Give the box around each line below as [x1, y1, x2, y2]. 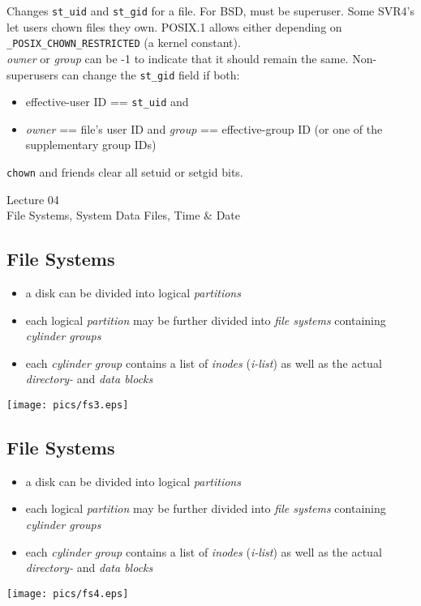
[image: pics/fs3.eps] [6, 399, 129, 412]
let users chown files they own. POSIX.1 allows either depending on [6, 18, 342, 35]
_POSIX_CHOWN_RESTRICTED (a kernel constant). [6, 34, 241, 51]
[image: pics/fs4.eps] [6, 587, 129, 600]
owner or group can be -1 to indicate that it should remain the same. [6, 49, 349, 66]
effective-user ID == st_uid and [25, 93, 189, 110]
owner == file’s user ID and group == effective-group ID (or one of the [25, 120, 383, 137]
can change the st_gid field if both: [62, 66, 240, 83]
